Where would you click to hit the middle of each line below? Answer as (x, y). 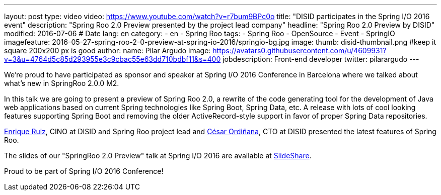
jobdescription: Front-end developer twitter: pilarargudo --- (321, 59)
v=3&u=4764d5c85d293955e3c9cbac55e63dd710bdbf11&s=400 (113, 59)
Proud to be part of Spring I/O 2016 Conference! (84, 171)
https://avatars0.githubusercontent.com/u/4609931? (300, 51)
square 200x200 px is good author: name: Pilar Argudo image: (107, 51)
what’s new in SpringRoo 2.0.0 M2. (62, 83)
